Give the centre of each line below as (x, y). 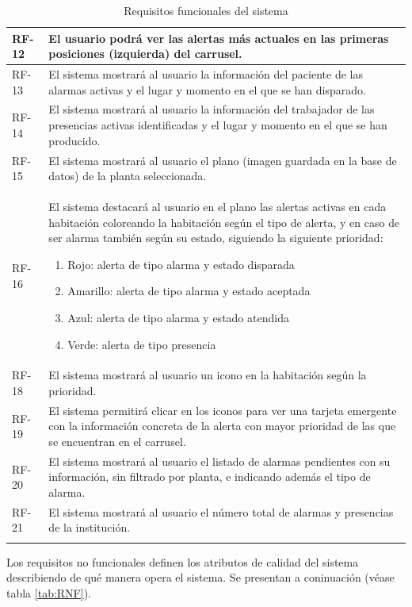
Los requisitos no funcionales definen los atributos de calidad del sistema (183, 561)
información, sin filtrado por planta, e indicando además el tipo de (210, 476)
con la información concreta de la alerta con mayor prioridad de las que (222, 426)
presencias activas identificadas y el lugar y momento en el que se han (218, 125)
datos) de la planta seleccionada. (128, 176)
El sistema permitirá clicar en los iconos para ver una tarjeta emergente (223, 410)
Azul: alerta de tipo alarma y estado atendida (178, 317)
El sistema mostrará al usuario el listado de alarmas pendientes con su (219, 461)
